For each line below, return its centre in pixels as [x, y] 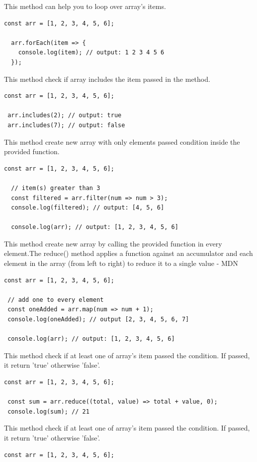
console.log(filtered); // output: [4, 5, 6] [88, 208]
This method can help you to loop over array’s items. [85, 6]
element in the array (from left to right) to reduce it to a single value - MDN [121, 263]
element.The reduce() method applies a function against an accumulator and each [128, 253]
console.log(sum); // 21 [48, 411]
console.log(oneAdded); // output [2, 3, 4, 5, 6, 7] [98, 320]
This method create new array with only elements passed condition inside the [122, 141]
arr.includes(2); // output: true [65, 115]
